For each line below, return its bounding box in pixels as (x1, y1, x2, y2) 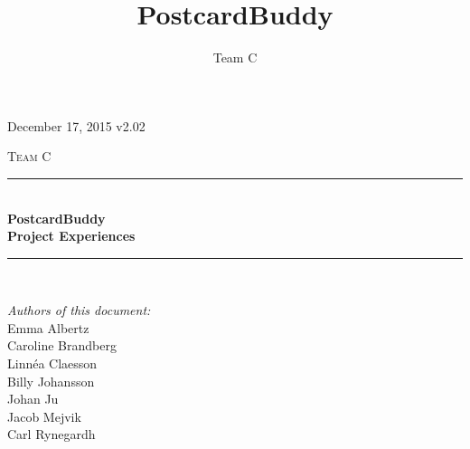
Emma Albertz (7, 318, 89, 337)
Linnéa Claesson (7, 354, 98, 373)
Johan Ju (7, 389, 59, 408)
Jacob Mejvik (7, 406, 81, 425)
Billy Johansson (7, 371, 95, 390)
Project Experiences (7, 226, 136, 245)
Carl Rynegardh (7, 425, 96, 444)
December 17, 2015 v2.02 (7, 116, 146, 135)
